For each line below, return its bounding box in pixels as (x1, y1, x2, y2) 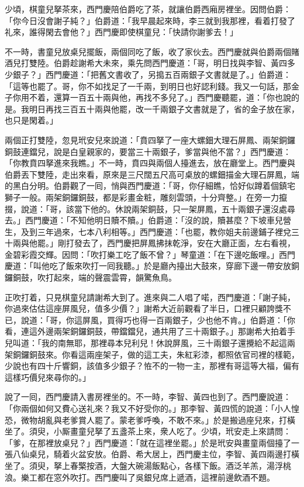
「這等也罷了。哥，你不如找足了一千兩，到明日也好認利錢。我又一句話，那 (5, 80, 291, 92)
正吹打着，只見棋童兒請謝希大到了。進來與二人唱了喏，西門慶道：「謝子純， (5, 291, 295, 303)
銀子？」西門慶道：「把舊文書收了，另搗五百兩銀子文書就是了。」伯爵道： (12, 68, 291, 80)
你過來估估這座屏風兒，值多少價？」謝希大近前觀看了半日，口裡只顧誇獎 (5, 302, 283, 315)
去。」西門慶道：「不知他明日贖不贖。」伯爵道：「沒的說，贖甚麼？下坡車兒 (5, 214, 283, 226)
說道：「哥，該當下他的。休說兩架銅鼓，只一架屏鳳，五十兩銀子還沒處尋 (20, 202, 295, 215)
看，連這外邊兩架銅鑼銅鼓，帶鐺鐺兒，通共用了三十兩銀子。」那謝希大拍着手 (5, 325, 295, 337)
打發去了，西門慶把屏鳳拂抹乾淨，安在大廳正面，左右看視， (65, 237, 295, 249)
